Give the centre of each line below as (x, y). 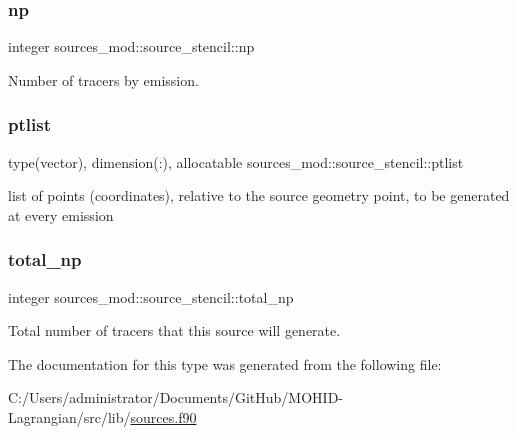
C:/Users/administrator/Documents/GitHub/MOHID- (175, 397)
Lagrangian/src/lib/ (69, 417)
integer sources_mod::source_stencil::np (131, 46)
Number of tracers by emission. (103, 79)
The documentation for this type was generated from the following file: (225, 363)
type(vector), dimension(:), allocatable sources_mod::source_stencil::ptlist (236, 161)
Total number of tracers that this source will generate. (174, 330)
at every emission (61, 214)
